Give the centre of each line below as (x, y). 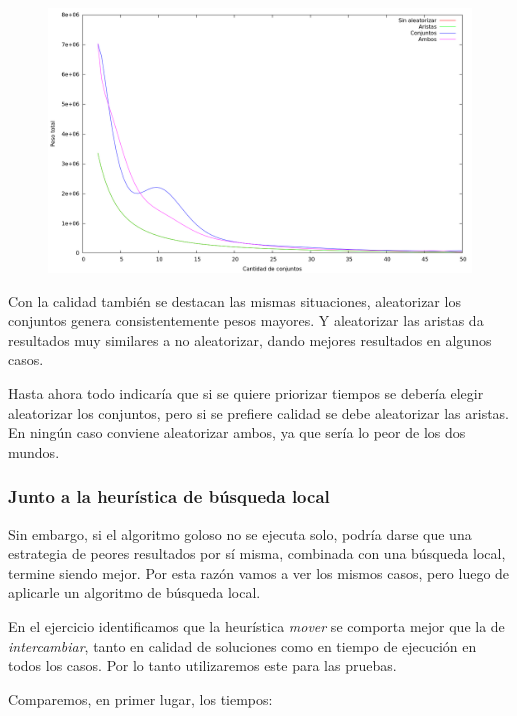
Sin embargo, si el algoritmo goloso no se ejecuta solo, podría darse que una (240, 533)
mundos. (34, 451)
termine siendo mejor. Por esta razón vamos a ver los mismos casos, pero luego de (259, 572)
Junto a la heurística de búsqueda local (169, 496)
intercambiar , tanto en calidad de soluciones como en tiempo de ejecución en (242, 645)
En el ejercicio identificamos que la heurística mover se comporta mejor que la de (256, 625)
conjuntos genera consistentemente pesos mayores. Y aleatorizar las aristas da (246, 320)
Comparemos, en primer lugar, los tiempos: (140, 698)
